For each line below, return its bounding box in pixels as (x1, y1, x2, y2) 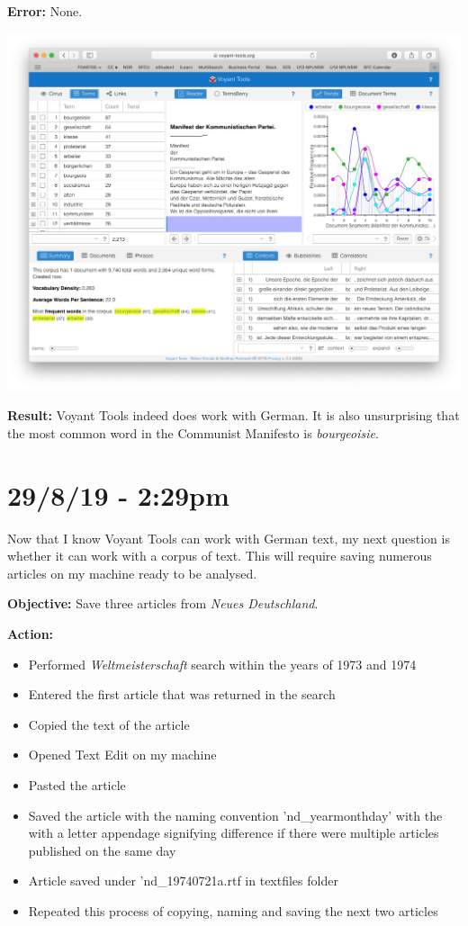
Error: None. (7, 2, 83, 20)
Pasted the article (28, 776, 126, 795)
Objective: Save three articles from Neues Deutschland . (7, 594, 319, 613)
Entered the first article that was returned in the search (28, 685, 336, 704)
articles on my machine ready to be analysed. (7, 563, 257, 582)
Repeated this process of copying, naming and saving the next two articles (28, 902, 438, 920)
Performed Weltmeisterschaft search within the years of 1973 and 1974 (28, 654, 417, 673)
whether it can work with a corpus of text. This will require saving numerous (7, 546, 432, 565)
